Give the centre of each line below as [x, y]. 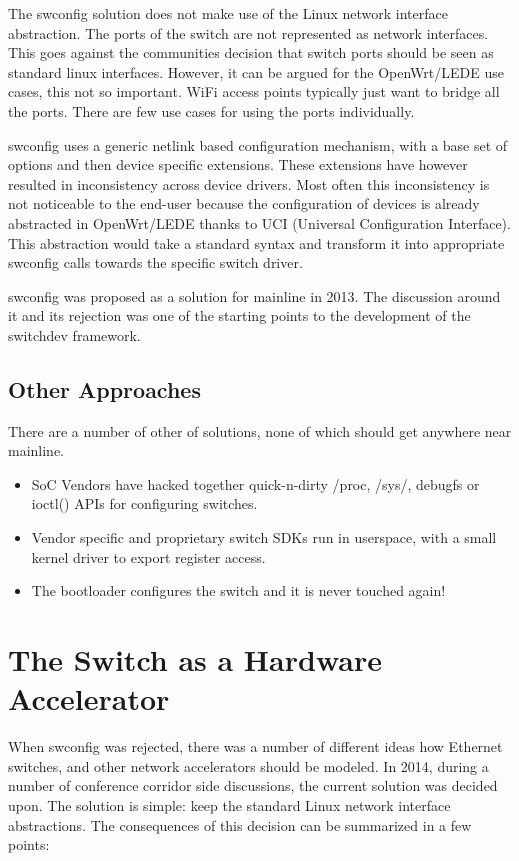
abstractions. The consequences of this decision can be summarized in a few [240, 824]
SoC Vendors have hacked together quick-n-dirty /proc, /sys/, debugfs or [255, 483]
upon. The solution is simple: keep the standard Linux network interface [229, 804]
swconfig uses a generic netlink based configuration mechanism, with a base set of [258, 144]
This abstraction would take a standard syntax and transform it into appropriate [256, 242]
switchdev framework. [74, 334]
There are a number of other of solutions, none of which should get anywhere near [260, 430]
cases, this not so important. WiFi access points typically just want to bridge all [254, 91]
